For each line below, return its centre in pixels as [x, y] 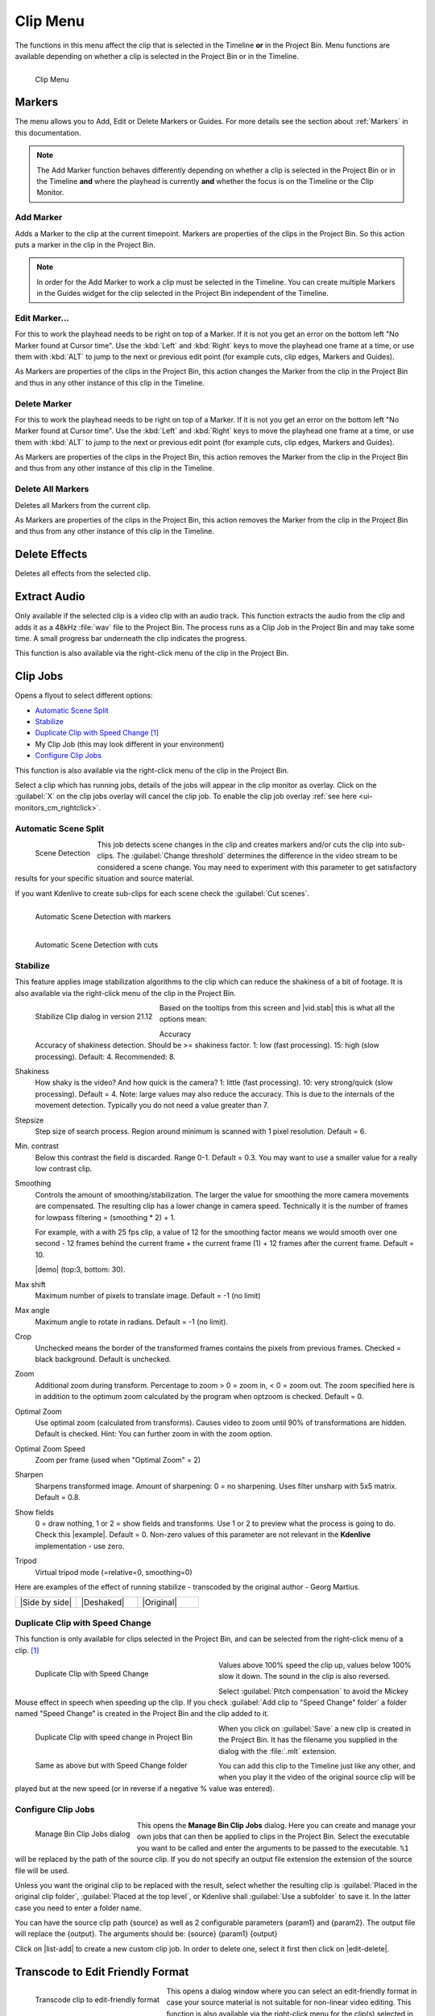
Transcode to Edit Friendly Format [102, 1972]
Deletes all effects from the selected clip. [83, 573]
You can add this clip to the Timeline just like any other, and [317, 1766]
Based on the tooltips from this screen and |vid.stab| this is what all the [277, 1008]
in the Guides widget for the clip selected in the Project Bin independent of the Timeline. [183, 294]
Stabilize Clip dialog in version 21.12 [94, 1016]
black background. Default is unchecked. [103, 1359]
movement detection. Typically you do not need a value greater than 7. [152, 1106]
